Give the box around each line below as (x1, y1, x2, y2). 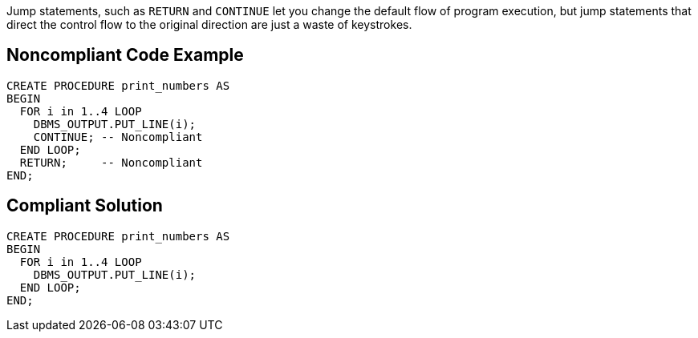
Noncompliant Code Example (6, 45, 244, 66)
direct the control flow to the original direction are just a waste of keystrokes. (6, 18, 412, 31)
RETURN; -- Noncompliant (19, 155, 203, 169)
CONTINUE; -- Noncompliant (33, 130, 203, 143)
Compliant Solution (6, 195, 163, 216)
